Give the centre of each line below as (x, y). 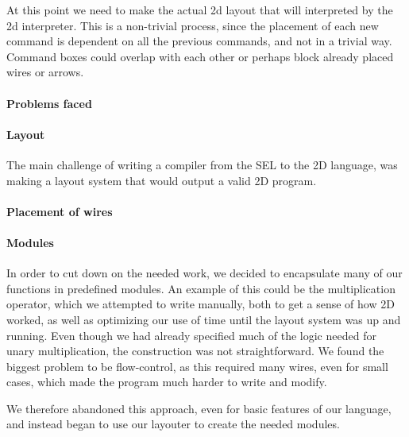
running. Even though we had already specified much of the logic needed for (191, 335)
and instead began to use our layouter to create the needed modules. (173, 424)
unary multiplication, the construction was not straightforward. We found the (195, 351)
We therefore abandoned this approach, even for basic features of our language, (199, 408)
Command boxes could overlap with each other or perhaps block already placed (200, 56)
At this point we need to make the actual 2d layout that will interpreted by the (200, 10)
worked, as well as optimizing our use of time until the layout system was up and (204, 319)
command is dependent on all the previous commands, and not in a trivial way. (199, 41)
